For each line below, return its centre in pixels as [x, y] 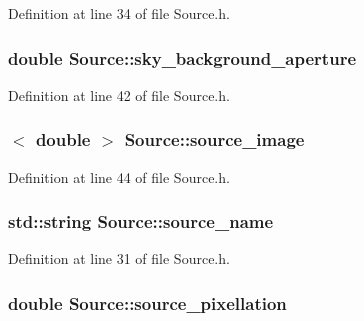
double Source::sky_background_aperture [182, 57]
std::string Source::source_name [141, 221]
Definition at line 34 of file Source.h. [119, 13]
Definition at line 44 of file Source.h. [119, 176]
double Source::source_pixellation [147, 302]
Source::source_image [214, 139]
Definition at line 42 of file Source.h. [119, 94]
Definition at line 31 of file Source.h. [119, 258]
